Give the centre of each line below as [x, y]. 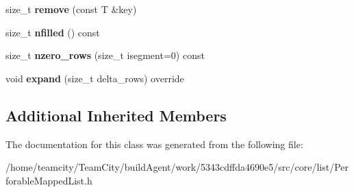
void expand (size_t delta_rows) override [95, 78]
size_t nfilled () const [53, 32]
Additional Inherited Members [116, 115]
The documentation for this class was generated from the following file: [154, 144]
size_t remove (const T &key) [71, 9]
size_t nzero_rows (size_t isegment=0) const [105, 55]
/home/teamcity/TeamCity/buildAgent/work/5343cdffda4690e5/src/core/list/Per [177, 167]
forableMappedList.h [49, 180]
